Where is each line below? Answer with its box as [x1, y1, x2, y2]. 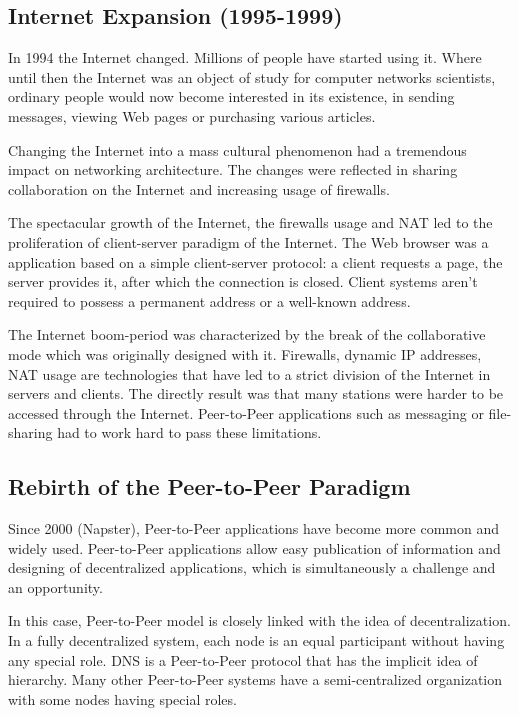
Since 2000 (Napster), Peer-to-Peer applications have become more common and [8, 518, 500, 539]
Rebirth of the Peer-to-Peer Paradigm [8, 471, 411, 502]
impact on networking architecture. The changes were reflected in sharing [8, 159, 458, 180]
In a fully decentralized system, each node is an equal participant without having [8, 630, 505, 651]
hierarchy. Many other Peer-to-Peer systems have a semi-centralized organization [8, 669, 503, 690]
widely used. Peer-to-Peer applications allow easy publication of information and [8, 537, 501, 558]
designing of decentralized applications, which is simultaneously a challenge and [8, 557, 496, 578]
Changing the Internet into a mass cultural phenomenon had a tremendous [8, 139, 467, 160]
